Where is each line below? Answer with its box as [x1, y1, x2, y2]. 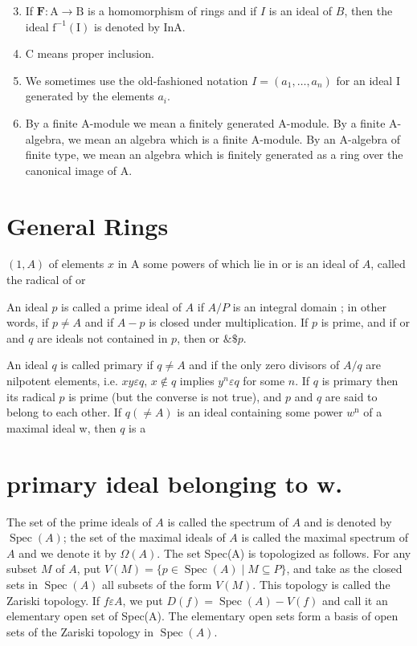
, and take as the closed [286, 560, 403, 577]
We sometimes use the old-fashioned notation [25, 71, 248, 88]
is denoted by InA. [94, 18, 186, 35]
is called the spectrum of [167, 513, 288, 530]
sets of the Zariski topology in [6, 623, 154, 640]
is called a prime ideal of [61, 298, 182, 315]
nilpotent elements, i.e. [6, 372, 118, 389]
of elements [48, 255, 104, 272]
